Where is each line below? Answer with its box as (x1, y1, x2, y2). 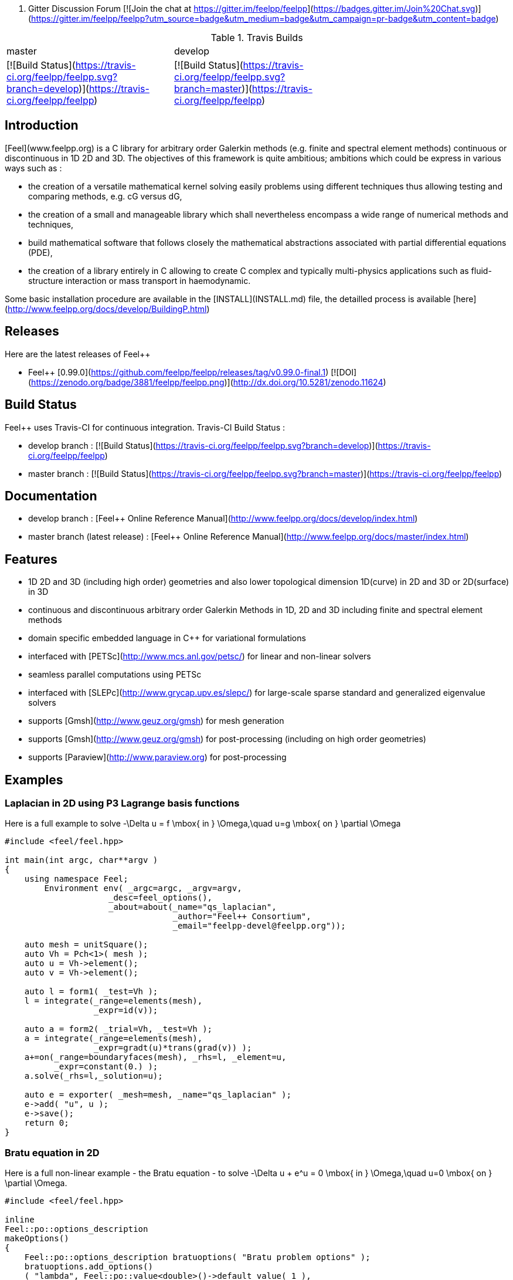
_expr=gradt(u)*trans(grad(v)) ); (93, 1043, 252, 1053)
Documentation (5, 488, 97, 503)
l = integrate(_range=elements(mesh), (24, 996, 203, 1006)
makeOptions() (5, 1234, 69, 1244)
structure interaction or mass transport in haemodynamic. (28, 275, 251, 286)
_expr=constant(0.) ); (54, 1062, 158, 1072)
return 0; (24, 1118, 69, 1128)
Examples (5, 772, 63, 787)
